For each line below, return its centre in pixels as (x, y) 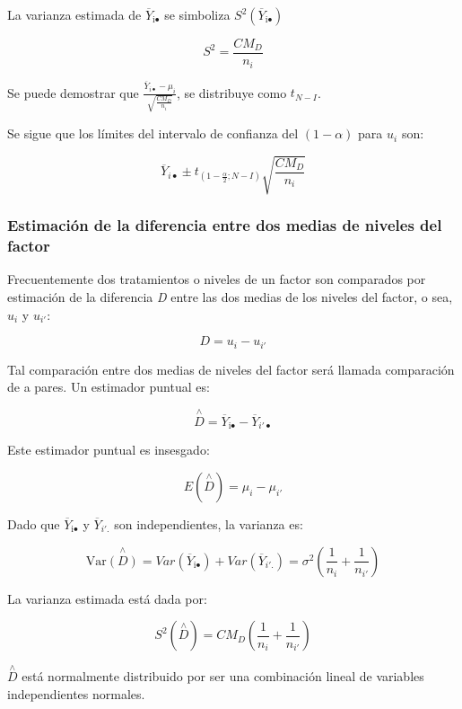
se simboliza (197, 14)
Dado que (34, 524)
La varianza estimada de (74, 14)
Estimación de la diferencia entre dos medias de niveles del (225, 225)
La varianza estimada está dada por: (107, 598)
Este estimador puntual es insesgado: (109, 450)
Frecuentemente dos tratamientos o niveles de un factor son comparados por (217, 279)
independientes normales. (76, 694)
